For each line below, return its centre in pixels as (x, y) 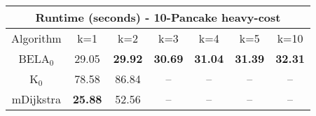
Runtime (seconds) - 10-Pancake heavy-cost (158, 17)
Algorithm (36, 38)
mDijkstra (36, 99)
